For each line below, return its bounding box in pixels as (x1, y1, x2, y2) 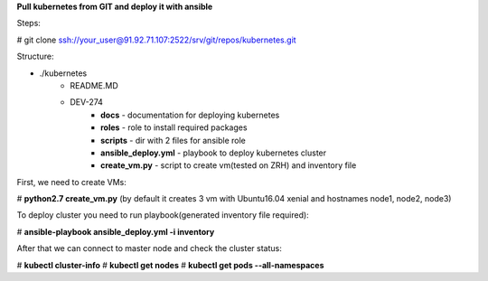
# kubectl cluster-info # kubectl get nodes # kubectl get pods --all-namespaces (16, 259, 324, 270)
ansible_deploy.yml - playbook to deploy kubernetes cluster (100, 147, 327, 158)
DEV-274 (70, 97, 104, 108)
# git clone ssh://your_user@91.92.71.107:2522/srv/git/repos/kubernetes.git (16, 34, 297, 45)
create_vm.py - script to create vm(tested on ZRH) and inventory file (100, 160, 357, 171)
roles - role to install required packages (100, 122, 248, 133)
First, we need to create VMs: (16, 176, 127, 187)
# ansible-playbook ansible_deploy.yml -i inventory (16, 226, 215, 237)
